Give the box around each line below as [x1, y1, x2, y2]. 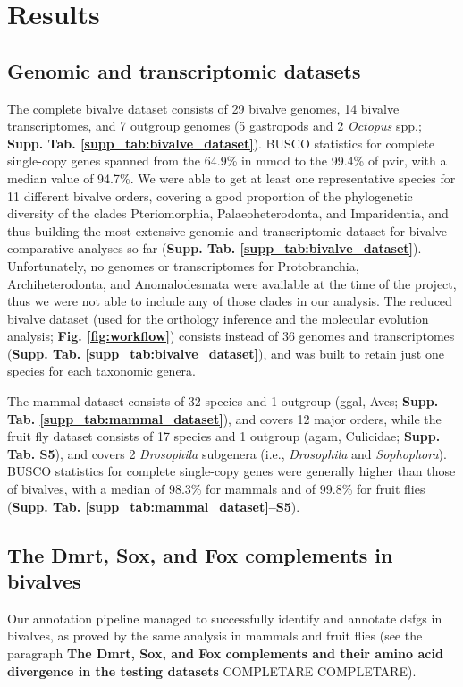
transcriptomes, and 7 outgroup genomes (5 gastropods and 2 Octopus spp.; [7, 116, 422, 135]
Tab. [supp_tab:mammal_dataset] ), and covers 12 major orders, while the [7, 409, 442, 428]
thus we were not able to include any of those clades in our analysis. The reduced [7, 292, 452, 310]
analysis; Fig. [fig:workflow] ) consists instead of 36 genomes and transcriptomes [7, 327, 455, 345]
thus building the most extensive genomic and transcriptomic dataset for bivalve [7, 221, 448, 240]
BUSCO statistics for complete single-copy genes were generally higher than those [7, 462, 456, 480]
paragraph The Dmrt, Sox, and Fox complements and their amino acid [7, 644, 443, 663]
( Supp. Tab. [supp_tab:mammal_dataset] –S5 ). [7, 496, 300, 515]
